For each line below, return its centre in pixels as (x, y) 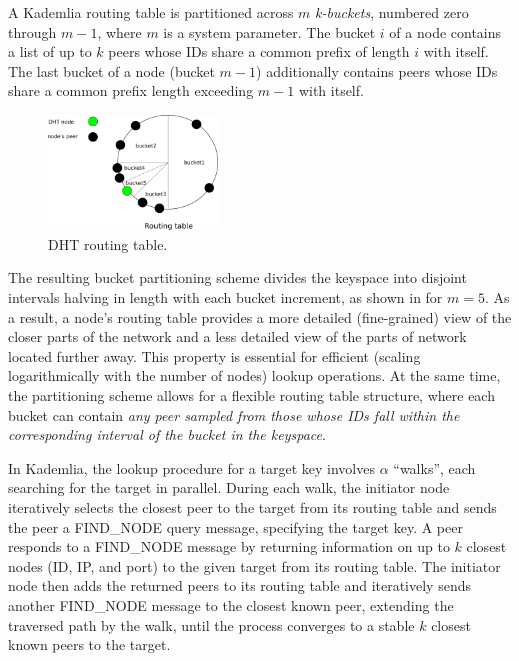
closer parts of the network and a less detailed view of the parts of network (237, 336)
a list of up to (50, 51)
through (32, 31)
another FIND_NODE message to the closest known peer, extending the (231, 604)
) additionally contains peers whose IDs (377, 70)
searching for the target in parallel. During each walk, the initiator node (229, 487)
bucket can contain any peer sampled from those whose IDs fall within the (234, 414)
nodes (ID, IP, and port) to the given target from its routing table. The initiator (254, 565)
